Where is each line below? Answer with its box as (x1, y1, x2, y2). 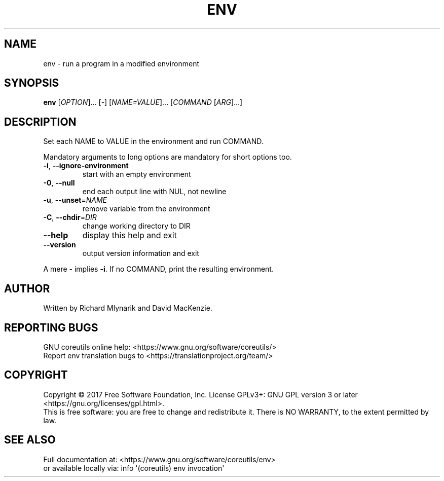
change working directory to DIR (82, 221, 191, 231)
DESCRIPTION (4, 115, 77, 128)
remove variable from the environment (82, 204, 210, 213)
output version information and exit (82, 249, 199, 258)
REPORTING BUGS (4, 321, 98, 334)
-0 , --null (43, 178, 75, 188)
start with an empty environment (82, 170, 191, 179)
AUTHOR (4, 282, 50, 295)
